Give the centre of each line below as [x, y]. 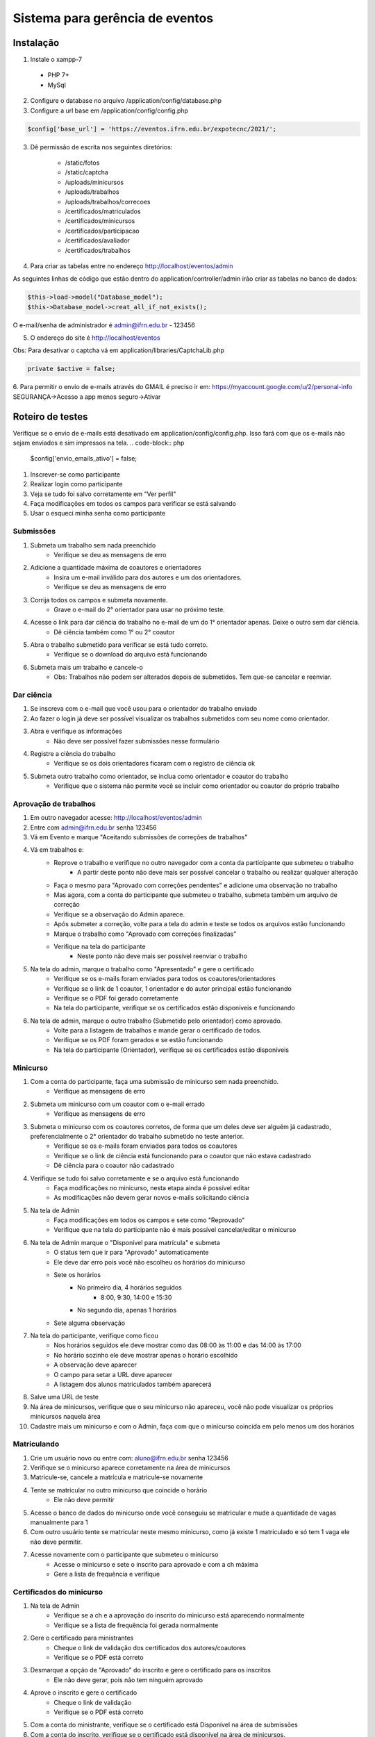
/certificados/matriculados [103, 211]
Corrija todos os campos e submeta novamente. [99, 600]
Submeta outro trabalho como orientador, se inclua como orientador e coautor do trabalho [159, 776]
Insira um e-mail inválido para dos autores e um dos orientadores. [148, 577]
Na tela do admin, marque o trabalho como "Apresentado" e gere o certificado [142, 969]
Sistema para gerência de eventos [113, 18]
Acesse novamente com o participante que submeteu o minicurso [124, 1555]
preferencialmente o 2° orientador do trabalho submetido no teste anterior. [137, 1136]
